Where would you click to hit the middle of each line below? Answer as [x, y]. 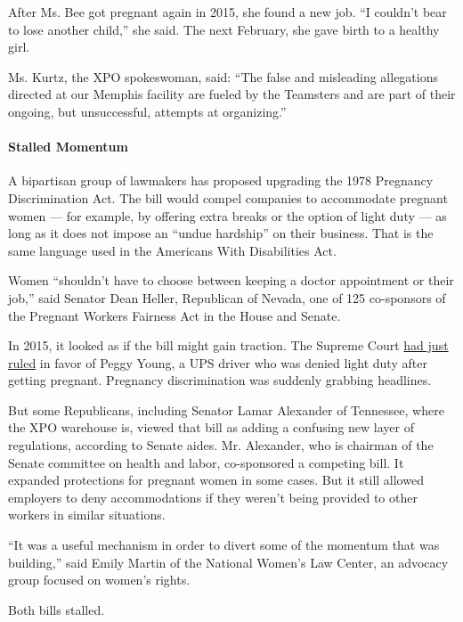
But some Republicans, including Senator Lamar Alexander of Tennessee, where [226, 409]
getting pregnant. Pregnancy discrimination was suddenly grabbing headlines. [220, 380]
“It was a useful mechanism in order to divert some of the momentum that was [224, 545]
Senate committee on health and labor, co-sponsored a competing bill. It [206, 462]
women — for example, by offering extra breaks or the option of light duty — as [227, 215]
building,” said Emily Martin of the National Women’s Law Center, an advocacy [228, 562]
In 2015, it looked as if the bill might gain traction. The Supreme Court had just [228, 345]
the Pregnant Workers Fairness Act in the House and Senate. [175, 315]
